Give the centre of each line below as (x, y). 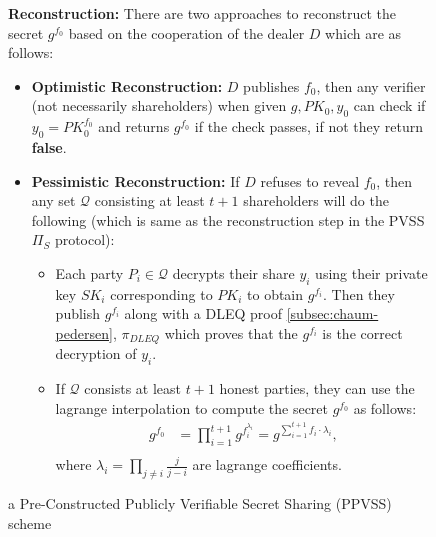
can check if (389, 105)
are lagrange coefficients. (267, 464)
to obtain (275, 293)
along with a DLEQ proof (203, 313)
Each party (89, 272)
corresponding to (161, 293)
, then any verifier (371, 85)
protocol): (84, 239)
